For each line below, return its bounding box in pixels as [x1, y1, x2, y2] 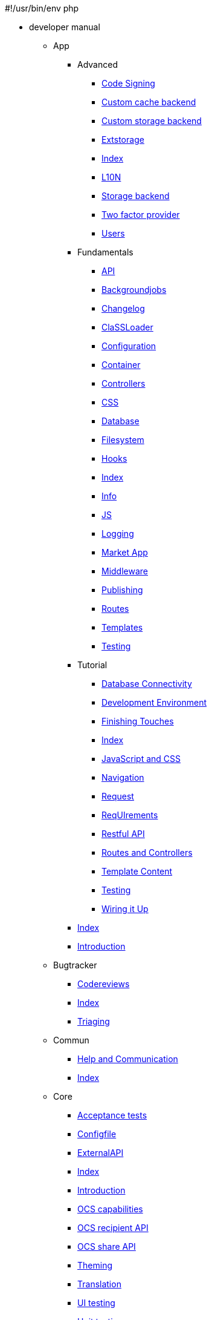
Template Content [101, 866, 173, 876]
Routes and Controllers [101, 847, 193, 858]
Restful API [101, 829, 145, 839]
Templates [101, 622, 143, 632]
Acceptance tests [77, 1110, 147, 1120]
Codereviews [77, 979, 130, 989]
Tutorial [77, 660, 108, 670]
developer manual [29, 22, 100, 32]
